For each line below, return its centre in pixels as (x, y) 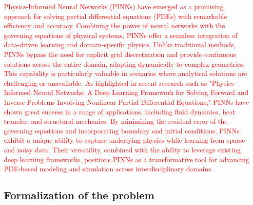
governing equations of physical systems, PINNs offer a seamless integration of (121, 35)
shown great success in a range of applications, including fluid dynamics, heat (120, 111)
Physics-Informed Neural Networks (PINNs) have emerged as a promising (114, 6)
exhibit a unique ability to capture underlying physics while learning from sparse (125, 140)
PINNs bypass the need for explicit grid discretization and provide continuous (120, 54)
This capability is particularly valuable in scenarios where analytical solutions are (126, 73)
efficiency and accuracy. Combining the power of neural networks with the (115, 26)
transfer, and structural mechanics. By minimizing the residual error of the (116, 121)
